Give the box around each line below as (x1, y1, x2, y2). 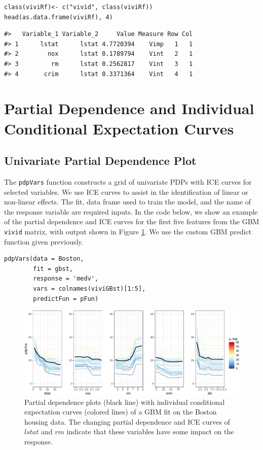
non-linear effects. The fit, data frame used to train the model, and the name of (4, 196, 251, 207)
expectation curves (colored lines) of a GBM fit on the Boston (24, 406, 217, 417)
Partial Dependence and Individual (4, 98, 254, 119)
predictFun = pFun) (33, 295, 99, 302)
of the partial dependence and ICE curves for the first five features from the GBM (4, 216, 259, 227)
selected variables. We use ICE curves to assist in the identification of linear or (4, 186, 248, 197)
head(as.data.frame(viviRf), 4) (4, 13, 113, 21)
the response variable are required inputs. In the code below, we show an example (4, 206, 258, 217)
